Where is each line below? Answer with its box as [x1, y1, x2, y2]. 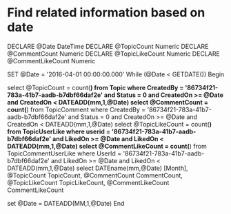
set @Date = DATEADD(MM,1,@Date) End [7, 199, 125, 207]
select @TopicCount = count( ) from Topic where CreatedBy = [7, 83, 184, 92]
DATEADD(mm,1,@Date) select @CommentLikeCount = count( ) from [7, 142, 207, 150]
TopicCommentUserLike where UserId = [7, 149, 122, 158]
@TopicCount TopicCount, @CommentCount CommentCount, [7, 171, 183, 180]
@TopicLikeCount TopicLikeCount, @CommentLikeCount [7, 178, 170, 186]
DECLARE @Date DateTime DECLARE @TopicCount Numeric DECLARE [7, 42, 209, 50]
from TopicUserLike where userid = [7, 127, 110, 136]
